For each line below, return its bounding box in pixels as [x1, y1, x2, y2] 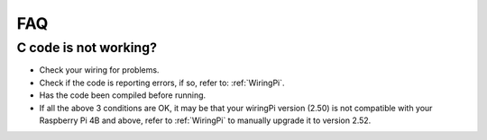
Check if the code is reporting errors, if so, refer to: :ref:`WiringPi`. [39, 77, 285, 88]
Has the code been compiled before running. [39, 90, 207, 101]
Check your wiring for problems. [39, 65, 160, 75]
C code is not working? [16, 39, 158, 56]
